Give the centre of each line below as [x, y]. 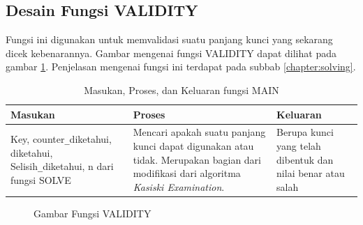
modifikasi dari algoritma [187, 173]
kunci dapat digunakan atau [193, 146]
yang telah [299, 146]
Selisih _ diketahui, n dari [62, 166]
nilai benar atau [311, 173]
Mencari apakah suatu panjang [199, 132]
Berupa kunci [305, 132]
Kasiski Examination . [179, 186]
